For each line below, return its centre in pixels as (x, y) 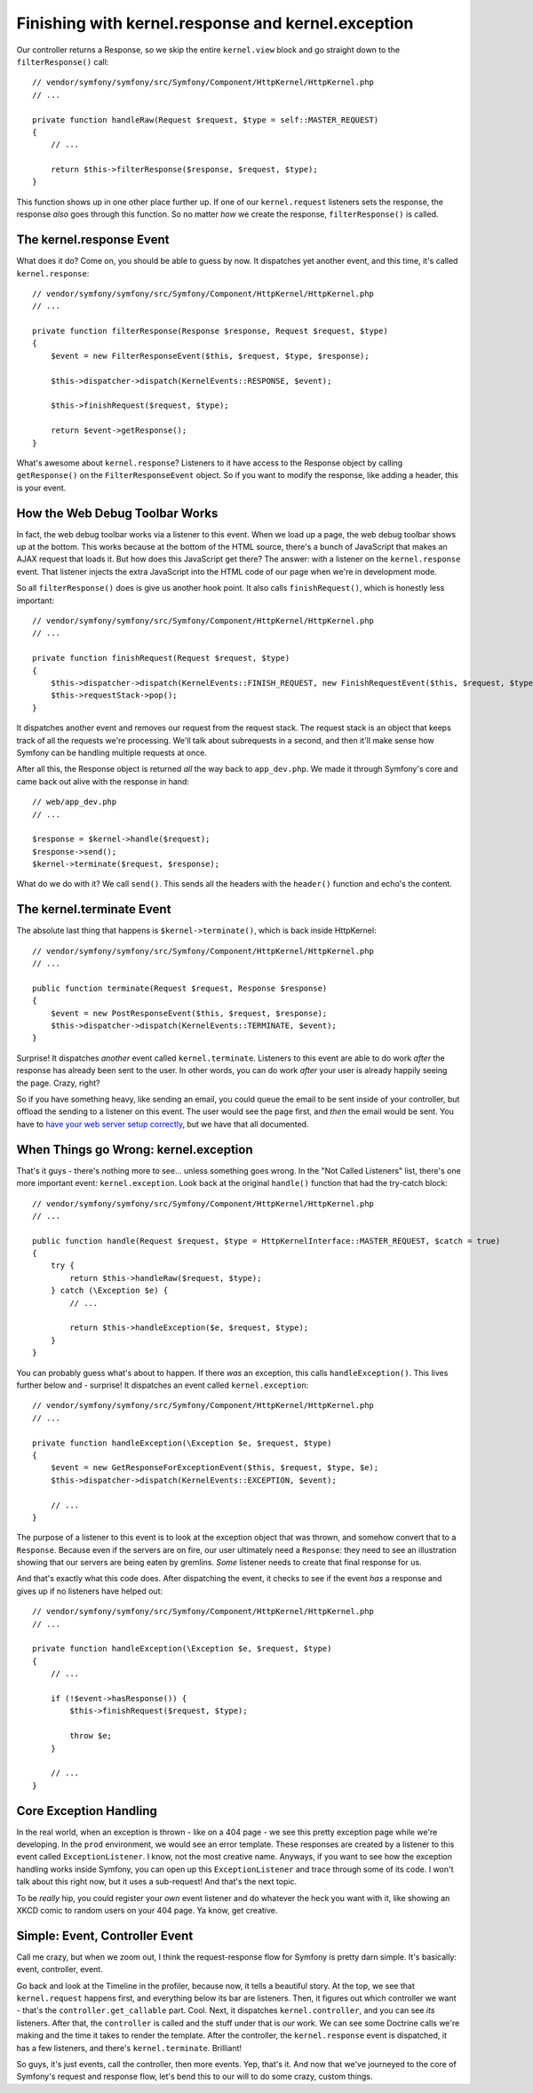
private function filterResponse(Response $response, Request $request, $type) (210, 331)
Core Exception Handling (87, 1811)
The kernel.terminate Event (94, 909)
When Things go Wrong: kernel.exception (135, 1149)
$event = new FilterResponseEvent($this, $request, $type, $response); (210, 356)
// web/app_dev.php (75, 802)
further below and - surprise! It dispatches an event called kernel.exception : (163, 1385)
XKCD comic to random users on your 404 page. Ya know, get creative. (147, 1910)
